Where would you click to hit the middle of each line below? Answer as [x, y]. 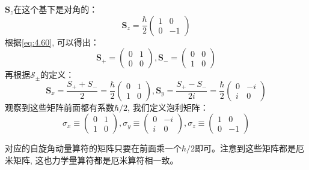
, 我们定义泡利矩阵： [168, 107]
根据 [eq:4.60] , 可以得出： [52, 42]
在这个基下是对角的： [56, 9]
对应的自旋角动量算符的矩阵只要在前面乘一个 [93, 148]
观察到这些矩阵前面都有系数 [60, 107]
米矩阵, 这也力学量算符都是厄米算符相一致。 [92, 160]
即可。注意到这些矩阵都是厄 [250, 148]
